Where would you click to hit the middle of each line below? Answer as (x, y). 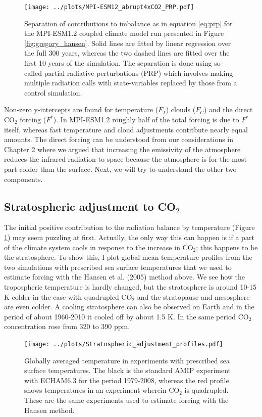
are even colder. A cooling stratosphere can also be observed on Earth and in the (129, 307)
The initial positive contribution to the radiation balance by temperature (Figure (129, 227)
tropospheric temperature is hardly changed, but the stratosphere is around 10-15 (130, 286)
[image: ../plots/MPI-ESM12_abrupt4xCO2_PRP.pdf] (109, 7)
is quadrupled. (206, 390)
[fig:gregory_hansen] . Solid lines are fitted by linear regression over (128, 43)
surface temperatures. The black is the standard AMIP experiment (128, 370)
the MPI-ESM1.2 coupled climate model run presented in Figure (124, 33)
